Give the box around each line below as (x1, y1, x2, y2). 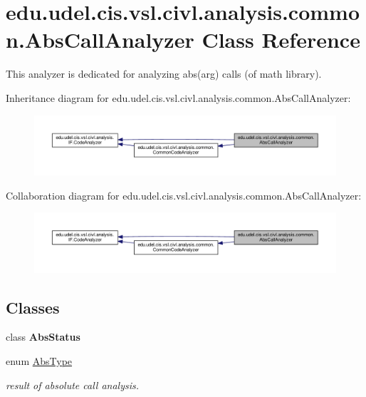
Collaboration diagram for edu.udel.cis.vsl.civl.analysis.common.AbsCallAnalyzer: (6, 187, 362, 202)
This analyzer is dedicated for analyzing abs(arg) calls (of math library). (6, 66, 322, 81)
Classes (6, 296, 60, 318)
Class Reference (202, 25, 360, 54)
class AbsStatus (6, 329, 80, 344)
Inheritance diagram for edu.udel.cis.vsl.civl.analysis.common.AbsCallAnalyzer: (6, 90, 351, 105)
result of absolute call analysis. (6, 377, 140, 392)
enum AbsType (6, 354, 73, 368)
